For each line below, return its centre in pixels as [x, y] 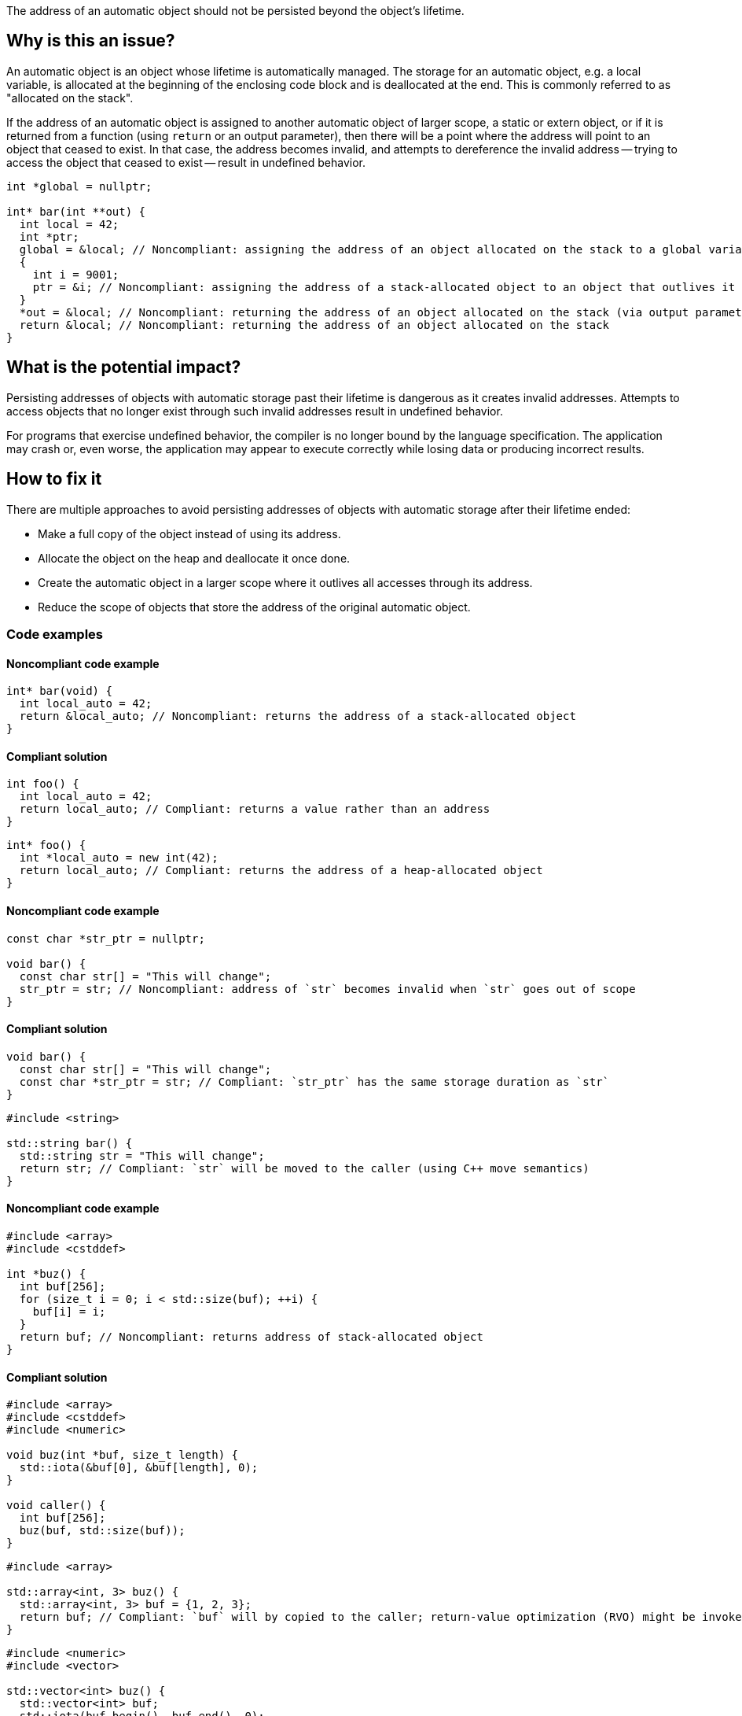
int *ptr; [49, 236]
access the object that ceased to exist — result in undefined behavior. [186, 162]
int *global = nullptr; [79, 186]
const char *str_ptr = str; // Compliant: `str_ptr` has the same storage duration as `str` [314, 1081]
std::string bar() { [70, 1143]
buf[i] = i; [69, 1312]
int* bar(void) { [59, 691]
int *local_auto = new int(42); [119, 858]
